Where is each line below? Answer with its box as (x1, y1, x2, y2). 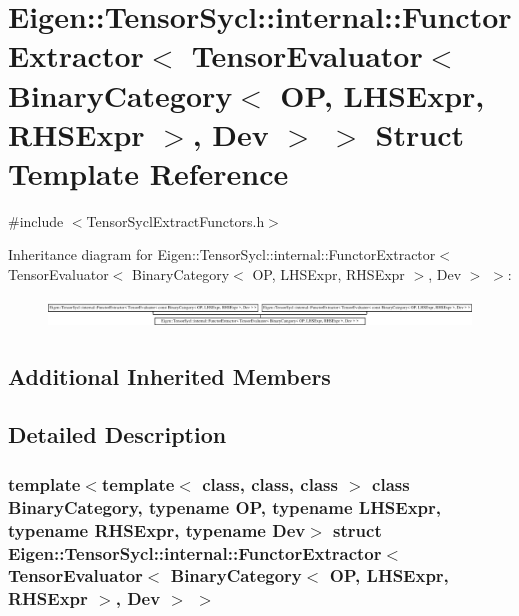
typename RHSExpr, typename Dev (8, 517, 306, 542)
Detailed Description (8, 419, 227, 450)
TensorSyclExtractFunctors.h (86, 210, 265, 231)
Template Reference (8, 152, 289, 193)
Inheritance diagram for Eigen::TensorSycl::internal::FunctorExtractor (8, 244, 436, 265)
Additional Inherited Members (8, 360, 331, 391)
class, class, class (202, 471, 338, 496)
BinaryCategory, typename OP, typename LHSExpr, (8, 494, 442, 519)
